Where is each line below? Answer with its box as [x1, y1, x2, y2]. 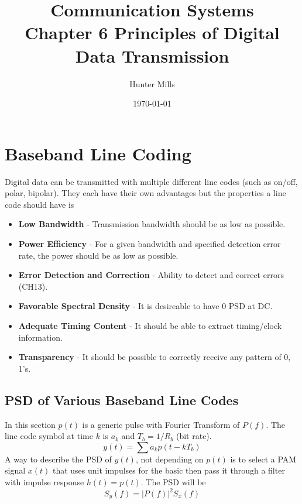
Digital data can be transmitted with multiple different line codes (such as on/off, [5, 175, 298, 187]
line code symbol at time [5, 430, 93, 442]
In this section [5, 418, 56, 430]
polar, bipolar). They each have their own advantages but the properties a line [5, 187, 286, 199]
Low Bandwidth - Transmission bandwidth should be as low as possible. [18, 218, 286, 230]
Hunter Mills [129, 77, 175, 90]
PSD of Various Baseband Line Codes [5, 390, 239, 409]
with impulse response [5, 475, 84, 488]
